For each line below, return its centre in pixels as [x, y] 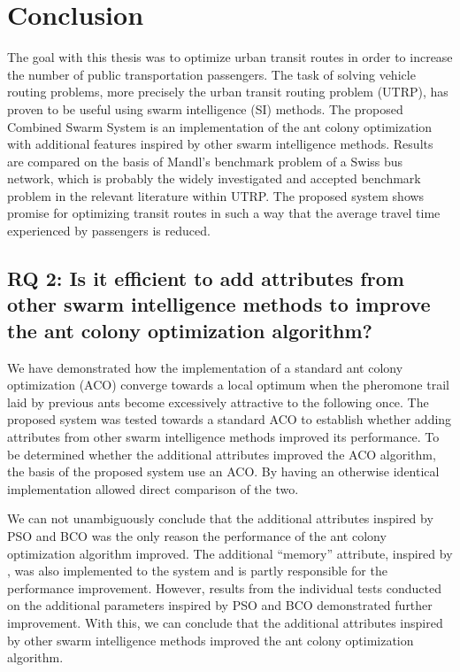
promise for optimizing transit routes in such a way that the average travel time [224, 213]
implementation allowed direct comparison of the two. [153, 488]
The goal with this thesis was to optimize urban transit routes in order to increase [230, 57]
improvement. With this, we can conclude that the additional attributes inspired [225, 622]
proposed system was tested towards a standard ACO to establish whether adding [230, 419]
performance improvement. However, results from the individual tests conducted [224, 587]
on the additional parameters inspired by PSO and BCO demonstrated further [220, 605]
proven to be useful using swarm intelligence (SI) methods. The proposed [205, 108]
